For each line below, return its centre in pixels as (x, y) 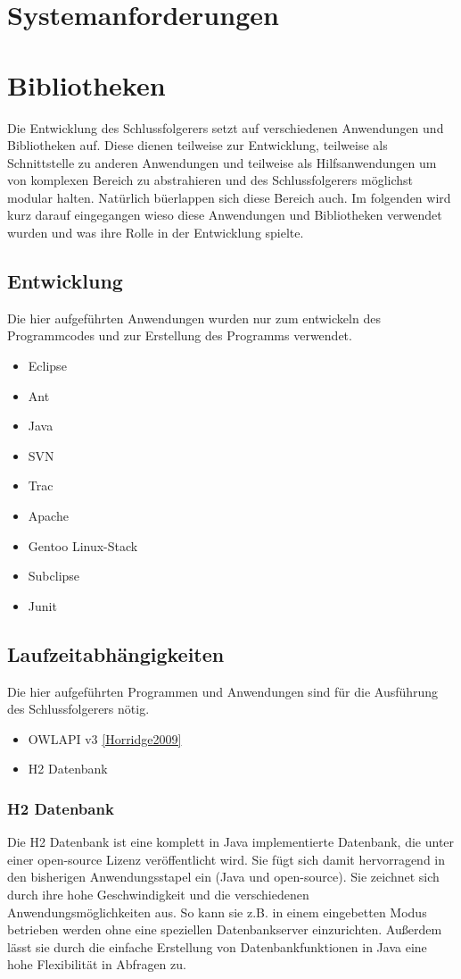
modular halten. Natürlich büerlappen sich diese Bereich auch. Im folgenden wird (229, 197)
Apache (48, 516)
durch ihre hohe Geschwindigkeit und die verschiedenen (158, 894)
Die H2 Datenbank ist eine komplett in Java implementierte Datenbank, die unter (231, 842)
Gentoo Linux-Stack (83, 545)
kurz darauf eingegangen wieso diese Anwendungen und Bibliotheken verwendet (225, 215)
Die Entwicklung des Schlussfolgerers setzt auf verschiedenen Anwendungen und (226, 127)
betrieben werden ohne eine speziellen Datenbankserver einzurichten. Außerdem (225, 929)
